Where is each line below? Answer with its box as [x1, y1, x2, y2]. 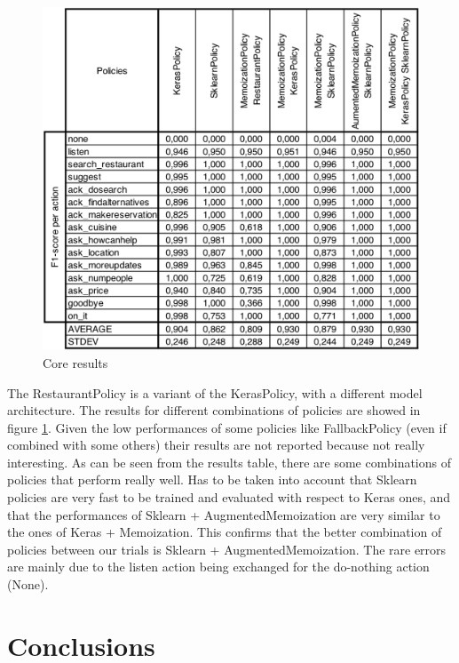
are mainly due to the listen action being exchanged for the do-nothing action [7, 557, 430, 576]
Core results [43, 353, 108, 371]
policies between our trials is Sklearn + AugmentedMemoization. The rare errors [7, 539, 447, 558]
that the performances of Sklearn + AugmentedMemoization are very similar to [7, 505, 440, 523]
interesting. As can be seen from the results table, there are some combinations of [7, 452, 452, 471]
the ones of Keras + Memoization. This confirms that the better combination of [7, 523, 442, 541]
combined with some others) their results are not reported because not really [7, 435, 425, 454]
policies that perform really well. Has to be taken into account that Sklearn [7, 470, 417, 489]
